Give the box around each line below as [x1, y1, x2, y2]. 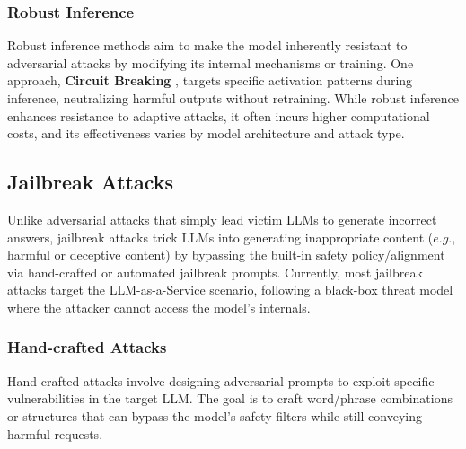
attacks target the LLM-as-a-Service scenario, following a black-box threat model [7, 280, 453, 299]
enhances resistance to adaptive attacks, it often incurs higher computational [7, 106, 430, 125]
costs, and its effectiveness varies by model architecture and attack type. [7, 124, 405, 143]
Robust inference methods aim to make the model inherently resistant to [7, 36, 408, 55]
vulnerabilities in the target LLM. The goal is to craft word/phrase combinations [7, 389, 453, 408]
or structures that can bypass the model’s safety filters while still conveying [7, 406, 422, 425]
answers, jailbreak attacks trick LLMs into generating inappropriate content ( [7, 227, 434, 246]
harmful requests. [7, 424, 103, 443]
